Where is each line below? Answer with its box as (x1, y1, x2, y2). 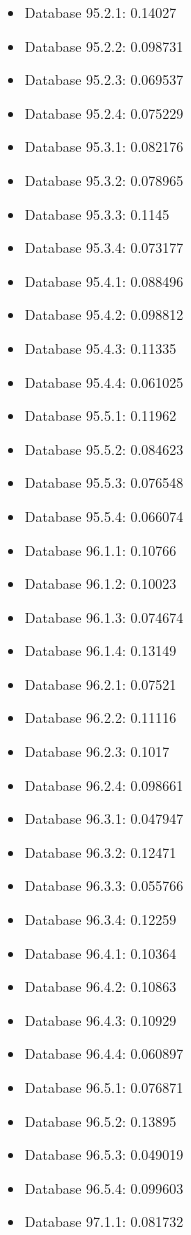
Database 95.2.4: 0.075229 (24, 102, 184, 123)
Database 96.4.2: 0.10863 (24, 976, 177, 997)
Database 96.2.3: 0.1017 (24, 741, 170, 762)
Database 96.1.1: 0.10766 (24, 539, 177, 560)
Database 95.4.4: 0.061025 (24, 371, 184, 392)
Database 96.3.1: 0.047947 (24, 808, 184, 829)
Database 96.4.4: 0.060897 (24, 1043, 184, 1064)
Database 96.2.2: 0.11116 (24, 707, 177, 728)
